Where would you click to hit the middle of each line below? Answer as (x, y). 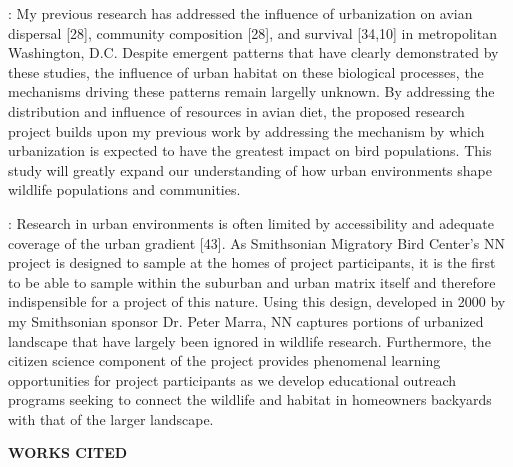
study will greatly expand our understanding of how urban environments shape (250, 169)
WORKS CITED (68, 452)
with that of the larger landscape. (111, 418)
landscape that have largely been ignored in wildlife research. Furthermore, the (249, 340)
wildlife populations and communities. (124, 189)
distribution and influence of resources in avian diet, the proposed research (236, 110)
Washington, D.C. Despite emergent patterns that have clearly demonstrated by (253, 52)
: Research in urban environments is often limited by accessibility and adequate (251, 222)
